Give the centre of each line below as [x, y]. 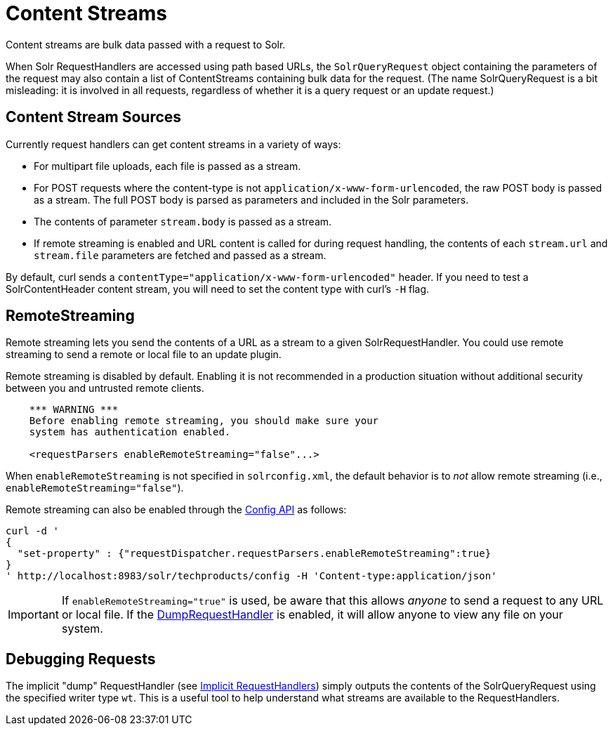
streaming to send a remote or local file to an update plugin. [144, 355]
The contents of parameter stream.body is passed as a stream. [183, 221]
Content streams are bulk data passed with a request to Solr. [146, 44]
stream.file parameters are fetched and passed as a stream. [180, 255]
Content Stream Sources [94, 117]
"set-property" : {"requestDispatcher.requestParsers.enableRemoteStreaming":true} [254, 554]
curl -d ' [32, 531]
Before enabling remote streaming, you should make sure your [204, 421]
